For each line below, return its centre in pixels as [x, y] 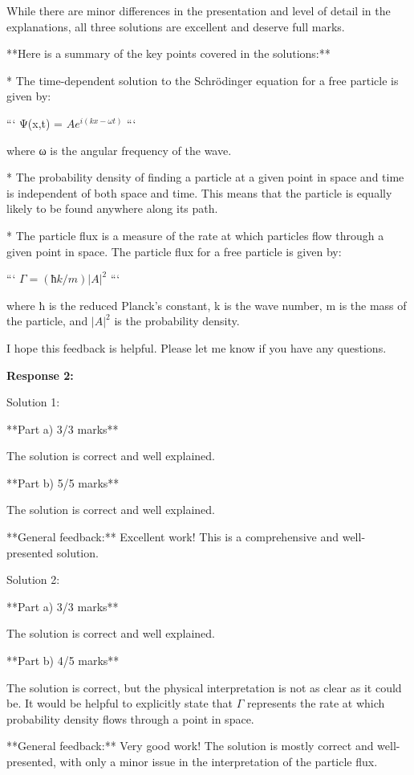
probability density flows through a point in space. [130, 718]
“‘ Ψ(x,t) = [35, 122]
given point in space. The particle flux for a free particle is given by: [174, 251]
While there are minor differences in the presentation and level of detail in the [199, 10]
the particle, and [47, 321]
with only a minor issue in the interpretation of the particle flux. [219, 761]
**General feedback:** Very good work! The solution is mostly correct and [190, 746]
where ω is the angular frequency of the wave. [119, 150]
